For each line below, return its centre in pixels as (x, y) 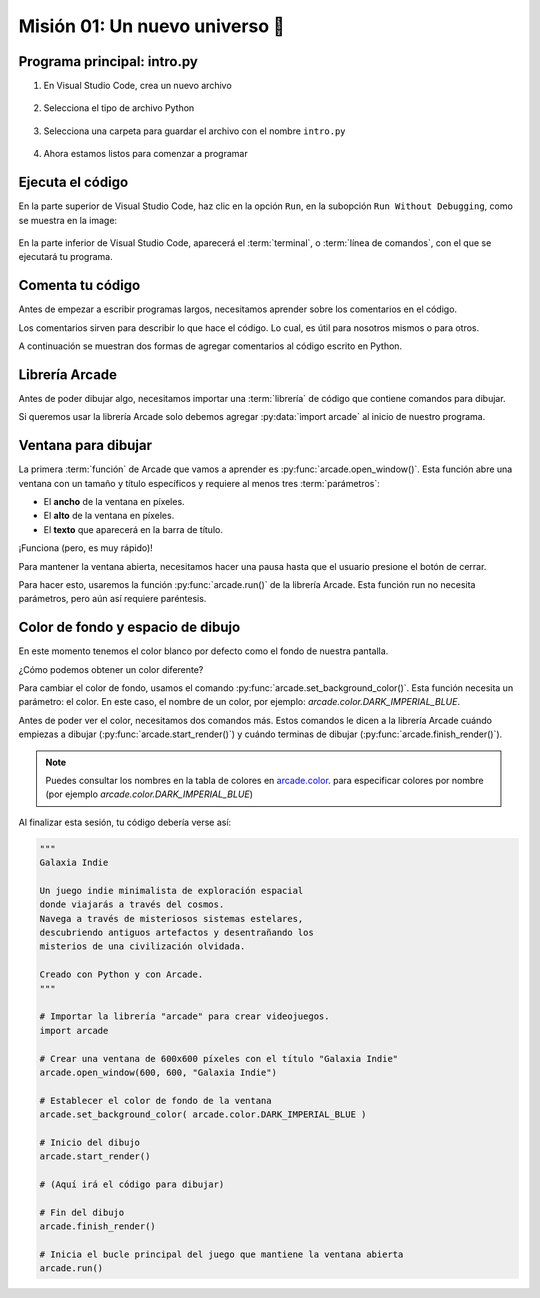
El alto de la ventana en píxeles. (109, 516)
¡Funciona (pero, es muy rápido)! (86, 548)
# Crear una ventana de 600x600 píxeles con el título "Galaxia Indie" (219, 1058)
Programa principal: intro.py (108, 61)
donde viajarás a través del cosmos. (132, 904)
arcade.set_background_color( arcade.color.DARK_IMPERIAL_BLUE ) (203, 1114)
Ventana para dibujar (85, 445)
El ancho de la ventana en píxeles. (114, 501)
